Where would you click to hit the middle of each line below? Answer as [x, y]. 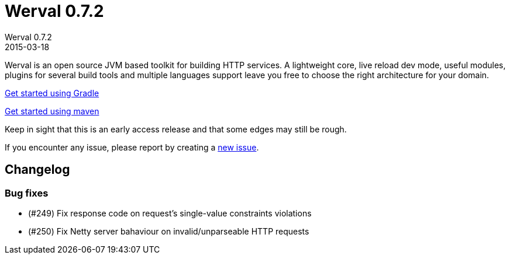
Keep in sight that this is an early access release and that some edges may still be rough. [176, 129]
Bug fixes [27, 193]
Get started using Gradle [52, 93]
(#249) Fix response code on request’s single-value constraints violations [170, 213]
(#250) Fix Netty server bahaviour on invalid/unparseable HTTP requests [169, 231]
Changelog [37, 170]
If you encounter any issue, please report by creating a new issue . [132, 147]
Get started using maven [52, 111]
